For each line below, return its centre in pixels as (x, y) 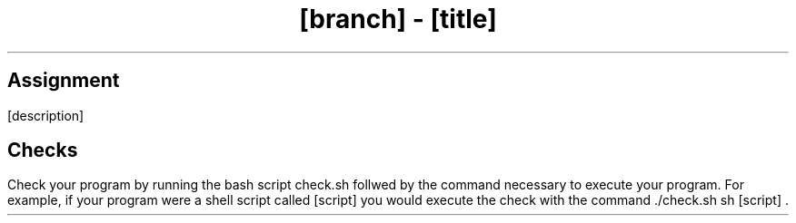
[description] (46, 115)
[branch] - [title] (398, 19)
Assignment (64, 81)
